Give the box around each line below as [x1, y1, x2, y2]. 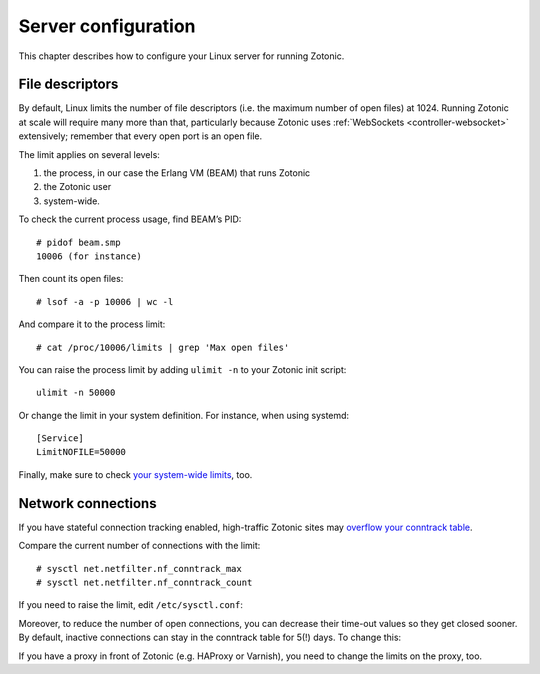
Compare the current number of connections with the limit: [18, 540, 261, 552]
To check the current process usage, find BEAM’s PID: [18, 213, 242, 225]
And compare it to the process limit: [18, 318, 166, 330]
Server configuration [18, 15, 196, 37]
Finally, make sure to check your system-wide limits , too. [18, 468, 253, 480]
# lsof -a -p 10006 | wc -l [36, 296, 174, 307]
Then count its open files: [18, 273, 124, 285]
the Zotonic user [43, 181, 112, 193]
